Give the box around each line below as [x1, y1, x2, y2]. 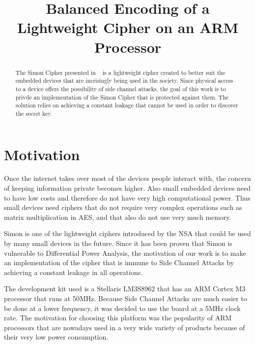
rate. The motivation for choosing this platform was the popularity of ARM [4, 312, 232, 323]
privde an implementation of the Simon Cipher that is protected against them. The [15, 93, 229, 101]
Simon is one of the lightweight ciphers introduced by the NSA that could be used [4, 228, 251, 239]
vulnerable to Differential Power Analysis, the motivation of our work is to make [4, 247, 246, 258]
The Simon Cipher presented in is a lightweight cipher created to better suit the [15, 68, 226, 76]
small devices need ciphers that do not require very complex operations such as [4, 202, 242, 212]
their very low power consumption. [4, 332, 109, 342]
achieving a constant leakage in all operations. [4, 267, 143, 277]
